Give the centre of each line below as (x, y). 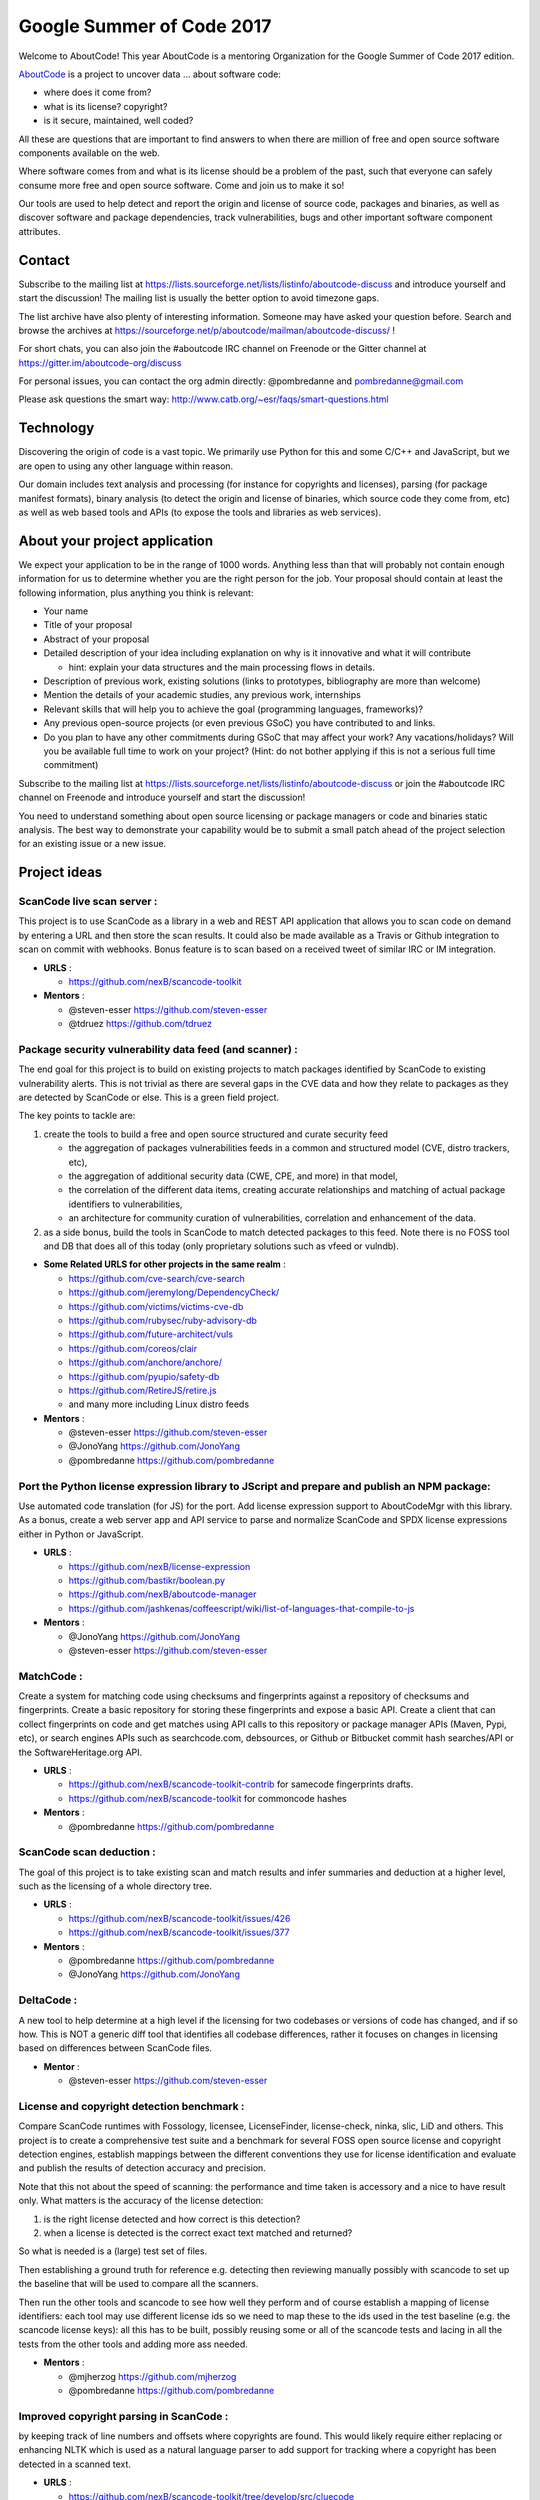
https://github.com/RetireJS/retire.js (142, 1390)
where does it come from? (97, 92)
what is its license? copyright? (105, 106)
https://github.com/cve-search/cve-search (156, 1278)
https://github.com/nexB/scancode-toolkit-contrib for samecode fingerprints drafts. (241, 1784)
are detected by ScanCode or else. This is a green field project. (149, 1097)
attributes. (39, 231)
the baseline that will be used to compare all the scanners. (138, 2284)
